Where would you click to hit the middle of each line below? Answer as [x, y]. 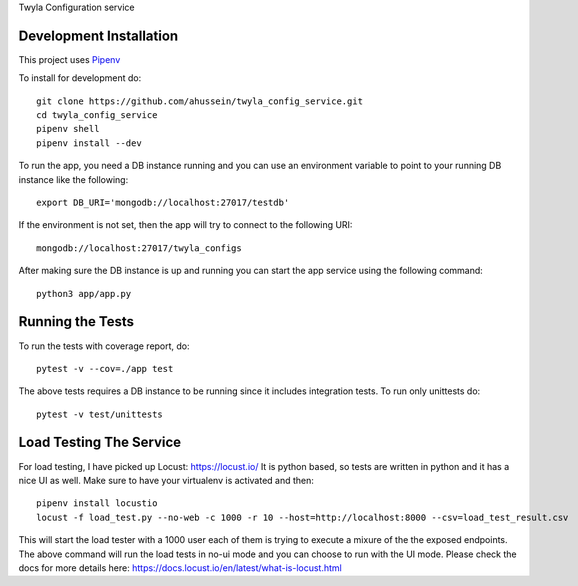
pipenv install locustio [97, 503]
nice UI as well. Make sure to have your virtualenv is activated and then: [166, 480]
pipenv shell [68, 129]
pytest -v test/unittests [100, 414]
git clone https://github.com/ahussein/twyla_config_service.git [200, 101]
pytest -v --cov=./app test [105, 368]
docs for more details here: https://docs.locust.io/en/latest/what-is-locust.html [180, 567]
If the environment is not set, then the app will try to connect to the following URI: [185, 225]
